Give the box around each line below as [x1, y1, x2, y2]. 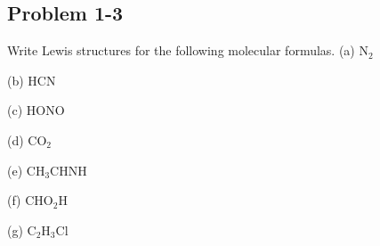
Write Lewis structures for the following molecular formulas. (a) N [7, 41, 368, 60]
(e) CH [7, 160, 45, 179]
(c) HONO [7, 101, 65, 119]
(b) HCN [7, 70, 56, 89]
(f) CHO [7, 191, 53, 209]
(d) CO [7, 130, 47, 149]
